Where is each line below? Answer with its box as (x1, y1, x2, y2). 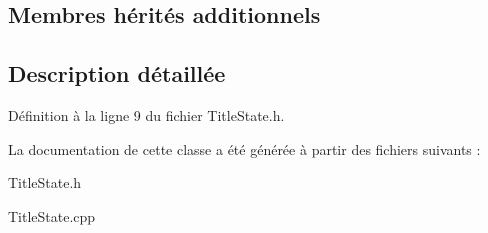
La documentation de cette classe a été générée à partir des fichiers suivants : (8, 138, 481, 159)
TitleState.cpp (8, 205, 96, 226)
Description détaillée (8, 58, 226, 89)
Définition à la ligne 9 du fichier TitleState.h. (8, 104, 285, 125)
